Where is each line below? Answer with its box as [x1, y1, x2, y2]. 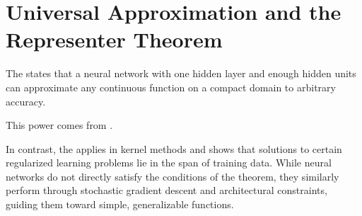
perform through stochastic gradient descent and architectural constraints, [6, 183, 327, 198]
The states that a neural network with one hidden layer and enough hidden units [6, 66, 356, 81]
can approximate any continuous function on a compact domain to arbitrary [6, 79, 336, 94]
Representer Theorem [6, 25, 223, 54]
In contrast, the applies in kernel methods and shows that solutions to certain [6, 141, 342, 156]
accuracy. [6, 93, 46, 108]
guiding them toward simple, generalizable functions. [6, 197, 234, 212]
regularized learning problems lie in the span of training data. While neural [6, 155, 332, 170]
